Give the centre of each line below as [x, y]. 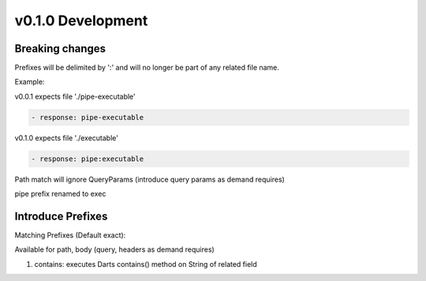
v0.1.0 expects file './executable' [66, 137]
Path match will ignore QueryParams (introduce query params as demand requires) [150, 179]
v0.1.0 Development [81, 21]
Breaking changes [60, 49]
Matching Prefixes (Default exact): [70, 235]
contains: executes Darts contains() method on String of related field [146, 264]
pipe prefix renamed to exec [60, 194]
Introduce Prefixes [61, 216]
